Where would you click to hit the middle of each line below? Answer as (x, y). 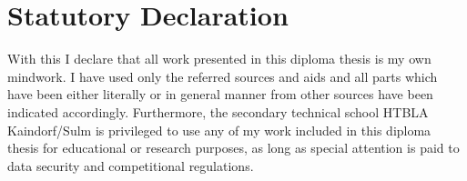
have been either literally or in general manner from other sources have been (220, 94)
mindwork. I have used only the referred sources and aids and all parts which (223, 76)
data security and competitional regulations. (131, 165)
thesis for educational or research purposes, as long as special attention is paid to (233, 148)
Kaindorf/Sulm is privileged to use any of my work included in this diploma (219, 130)
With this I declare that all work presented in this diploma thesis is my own (219, 59)
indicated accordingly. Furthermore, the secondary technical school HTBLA (218, 111)
